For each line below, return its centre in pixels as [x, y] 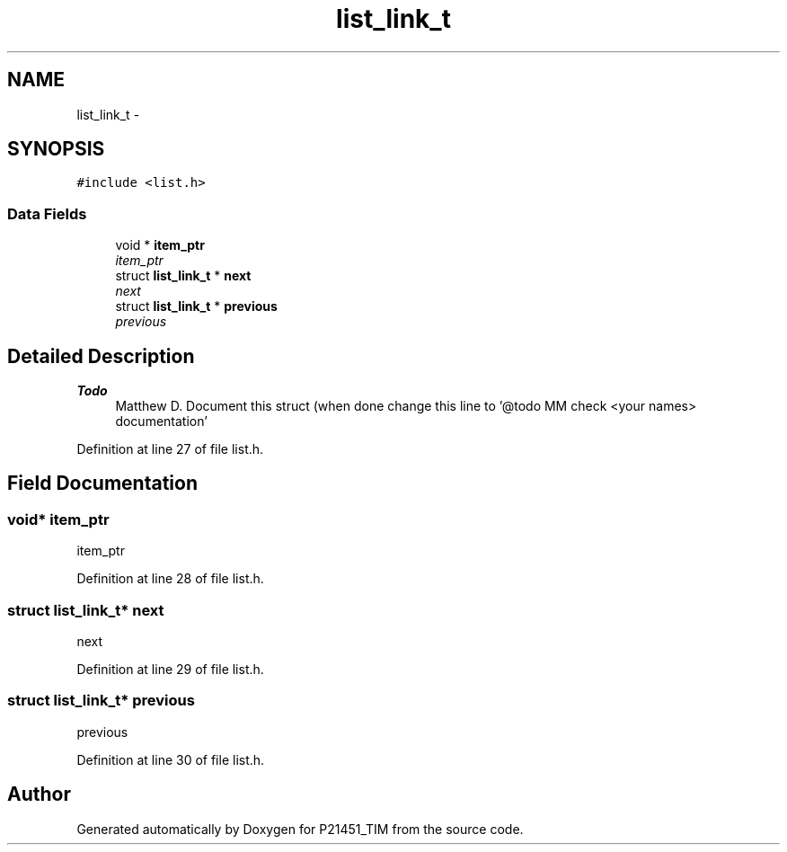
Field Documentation [102, 484]
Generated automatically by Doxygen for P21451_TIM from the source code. [300, 829]
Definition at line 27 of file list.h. [170, 449]
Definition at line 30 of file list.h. [171, 759]
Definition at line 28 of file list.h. [170, 579]
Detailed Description [101, 356]
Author [39, 794]
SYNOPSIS [56, 149]
